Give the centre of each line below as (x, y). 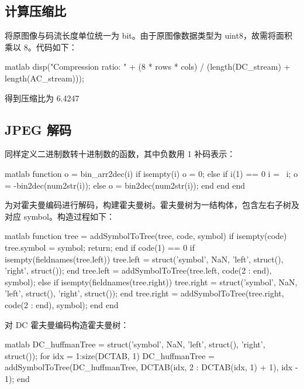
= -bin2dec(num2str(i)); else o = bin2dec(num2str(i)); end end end (125, 185)
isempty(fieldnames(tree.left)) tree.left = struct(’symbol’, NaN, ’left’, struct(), (144, 259)
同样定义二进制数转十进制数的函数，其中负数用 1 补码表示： (120, 154)
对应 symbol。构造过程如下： (60, 216)
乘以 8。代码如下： (41, 47)
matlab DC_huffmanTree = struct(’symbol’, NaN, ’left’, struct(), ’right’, (135, 344)
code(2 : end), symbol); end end (62, 304)
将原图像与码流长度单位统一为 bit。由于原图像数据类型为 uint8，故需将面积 (148, 35)
